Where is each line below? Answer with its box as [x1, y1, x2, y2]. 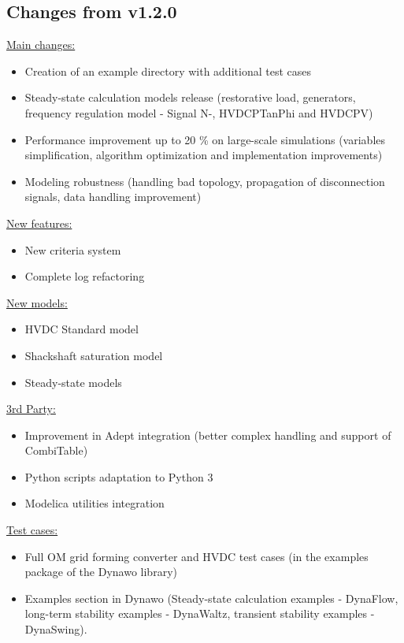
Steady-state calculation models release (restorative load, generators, [24, 89, 356, 106]
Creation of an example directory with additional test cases [24, 62, 311, 79]
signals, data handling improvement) [24, 188, 202, 205]
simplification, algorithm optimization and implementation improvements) [24, 147, 383, 163]
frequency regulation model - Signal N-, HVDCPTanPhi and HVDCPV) [24, 104, 373, 121]
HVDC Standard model [24, 321, 139, 337]
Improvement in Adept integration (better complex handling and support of [24, 426, 391, 443]
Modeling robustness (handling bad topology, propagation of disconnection [24, 173, 385, 189]
